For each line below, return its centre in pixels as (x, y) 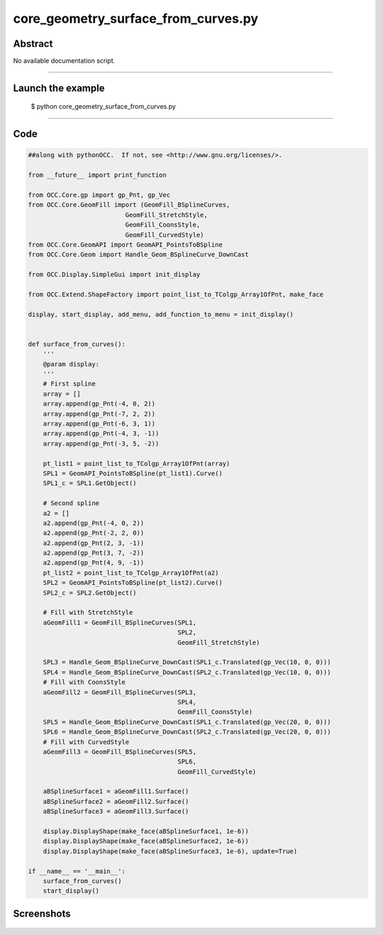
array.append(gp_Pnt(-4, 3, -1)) (101, 434)
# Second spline (71, 503)
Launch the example (59, 88)
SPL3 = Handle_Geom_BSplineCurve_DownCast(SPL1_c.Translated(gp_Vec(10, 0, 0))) (187, 662)
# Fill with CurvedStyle (86, 742)
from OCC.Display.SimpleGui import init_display (114, 275)
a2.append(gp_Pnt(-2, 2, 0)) (94, 533)
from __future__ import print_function (97, 175)
